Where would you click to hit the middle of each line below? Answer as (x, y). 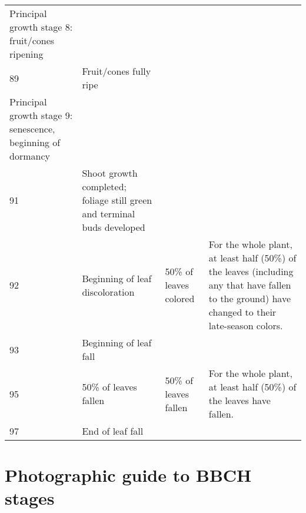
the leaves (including (251, 271)
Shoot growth (110, 173)
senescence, (32, 129)
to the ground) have (250, 298)
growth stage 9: (41, 115)
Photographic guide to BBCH (128, 475)
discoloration (108, 292)
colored (180, 298)
